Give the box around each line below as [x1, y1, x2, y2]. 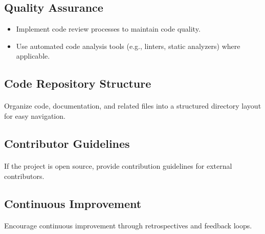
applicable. [16, 50, 50, 61]
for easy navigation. [4, 110, 65, 121]
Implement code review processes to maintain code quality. [16, 23, 201, 34]
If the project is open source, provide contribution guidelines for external [4, 160, 232, 171]
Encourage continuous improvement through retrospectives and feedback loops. [4, 220, 252, 231]
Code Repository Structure [4, 75, 151, 91]
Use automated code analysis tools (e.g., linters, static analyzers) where [16, 40, 240, 51]
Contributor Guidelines [4, 135, 130, 151]
